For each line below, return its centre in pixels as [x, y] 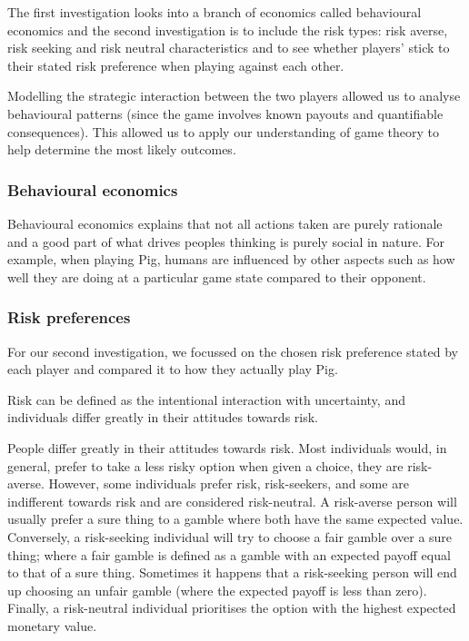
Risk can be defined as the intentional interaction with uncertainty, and [206, 399]
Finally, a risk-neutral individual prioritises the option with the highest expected [232, 608]
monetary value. [52, 625]
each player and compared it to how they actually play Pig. [173, 369]
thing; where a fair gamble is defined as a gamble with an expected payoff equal [229, 554]
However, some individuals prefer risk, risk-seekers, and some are [229, 483]
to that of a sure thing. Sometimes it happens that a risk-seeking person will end [232, 572]
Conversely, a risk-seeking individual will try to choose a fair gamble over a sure [230, 536]
